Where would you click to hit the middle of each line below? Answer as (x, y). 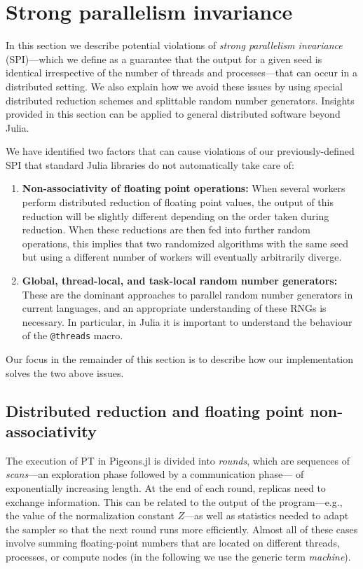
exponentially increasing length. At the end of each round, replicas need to (166, 488)
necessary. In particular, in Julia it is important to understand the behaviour (187, 321)
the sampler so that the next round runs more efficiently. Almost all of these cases (182, 529)
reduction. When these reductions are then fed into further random (166, 229)
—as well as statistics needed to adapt (267, 515)
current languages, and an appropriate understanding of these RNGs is (174, 308)
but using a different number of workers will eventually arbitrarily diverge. (182, 257)
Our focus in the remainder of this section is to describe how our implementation (180, 359)
